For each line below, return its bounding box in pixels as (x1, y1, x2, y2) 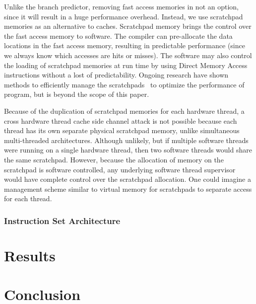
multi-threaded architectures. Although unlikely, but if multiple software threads (4, 135, 249, 145)
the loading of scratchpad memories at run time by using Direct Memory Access (4, 60, 248, 70)
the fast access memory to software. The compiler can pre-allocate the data (4, 30, 233, 41)
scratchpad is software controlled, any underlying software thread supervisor (4, 164, 236, 174)
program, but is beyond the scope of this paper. (4, 89, 149, 99)
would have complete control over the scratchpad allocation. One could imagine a (4, 174, 251, 184)
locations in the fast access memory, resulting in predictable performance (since (4, 40, 245, 51)
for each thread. (4, 193, 52, 204)
